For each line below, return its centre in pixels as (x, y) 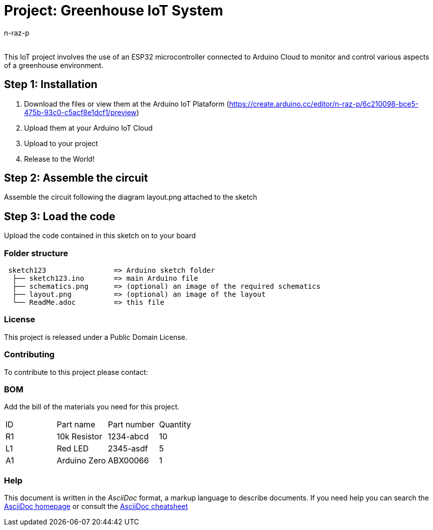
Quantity (175, 425)
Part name (76, 425)
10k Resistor (79, 437)
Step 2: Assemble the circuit (76, 178)
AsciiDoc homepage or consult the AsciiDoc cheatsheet (96, 506)
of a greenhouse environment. (54, 65)
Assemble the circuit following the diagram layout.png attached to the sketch (131, 197)
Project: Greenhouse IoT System (114, 11)
